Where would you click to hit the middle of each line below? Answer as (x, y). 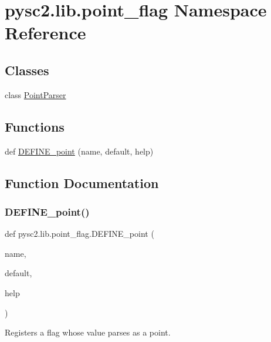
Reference (45, 33)
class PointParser (35, 94)
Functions (35, 126)
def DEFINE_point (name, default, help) (79, 151)
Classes (27, 70)
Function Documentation (82, 182)
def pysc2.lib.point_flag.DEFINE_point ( (79, 234)
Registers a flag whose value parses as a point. (88, 332)
